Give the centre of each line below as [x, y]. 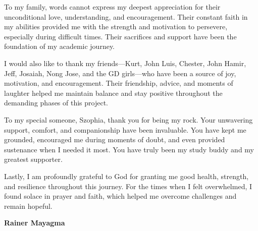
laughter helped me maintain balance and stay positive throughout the [113, 93]
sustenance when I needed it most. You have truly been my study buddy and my [129, 149]
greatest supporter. [33, 159]
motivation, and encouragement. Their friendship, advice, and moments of [119, 83]
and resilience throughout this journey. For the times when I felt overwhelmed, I [128, 186]
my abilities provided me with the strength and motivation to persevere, [116, 26]
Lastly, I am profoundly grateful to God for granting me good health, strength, [126, 176]
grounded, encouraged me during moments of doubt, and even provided [115, 139]
